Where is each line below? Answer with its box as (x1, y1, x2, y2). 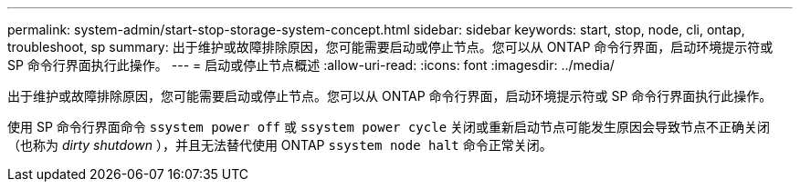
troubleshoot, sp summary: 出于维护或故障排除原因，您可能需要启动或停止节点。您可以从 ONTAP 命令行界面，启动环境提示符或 (7, 39, 774, 55)
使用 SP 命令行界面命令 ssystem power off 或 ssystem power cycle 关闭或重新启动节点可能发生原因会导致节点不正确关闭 (7, 119, 771, 134)
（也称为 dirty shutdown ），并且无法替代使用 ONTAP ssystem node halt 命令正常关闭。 (7, 137, 553, 153)
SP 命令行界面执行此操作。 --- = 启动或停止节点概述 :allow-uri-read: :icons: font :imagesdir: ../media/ (7, 57, 615, 73)
